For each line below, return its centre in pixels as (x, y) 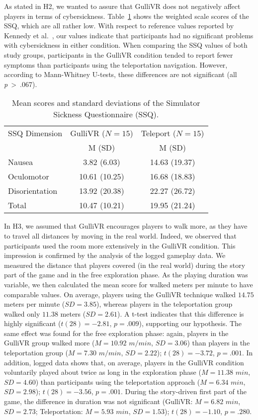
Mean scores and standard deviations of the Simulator (106, 103)
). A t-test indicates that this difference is (180, 313)
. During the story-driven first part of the (183, 391)
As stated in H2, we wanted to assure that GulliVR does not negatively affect (122, 6)
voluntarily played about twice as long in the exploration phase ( (103, 372)
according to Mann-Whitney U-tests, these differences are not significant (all (121, 74)
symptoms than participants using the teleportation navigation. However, (116, 64)
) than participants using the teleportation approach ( (118, 381)
